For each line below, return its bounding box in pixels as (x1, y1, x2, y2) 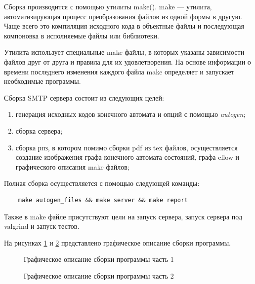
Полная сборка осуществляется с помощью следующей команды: (4, 178, 200, 188)
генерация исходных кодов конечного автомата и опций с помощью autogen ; (15, 109, 246, 119)
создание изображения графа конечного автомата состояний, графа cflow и (15, 152, 240, 162)
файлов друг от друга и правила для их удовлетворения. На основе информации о (4, 56, 251, 67)
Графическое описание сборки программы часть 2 (24, 270, 174, 281)
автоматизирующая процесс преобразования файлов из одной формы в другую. (4, 11, 242, 21)
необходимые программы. (4, 76, 81, 86)
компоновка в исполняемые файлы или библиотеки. (4, 30, 159, 40)
